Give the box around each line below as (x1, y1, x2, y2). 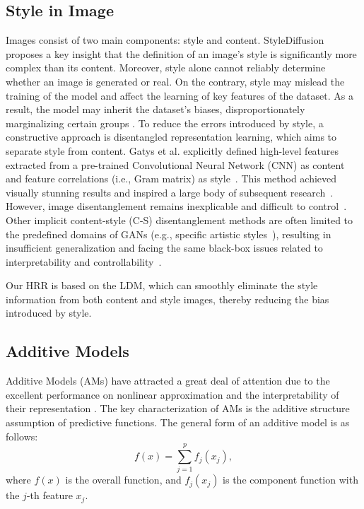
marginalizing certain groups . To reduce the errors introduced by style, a (6, 115, 324, 130)
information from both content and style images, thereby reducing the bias (6, 291, 329, 306)
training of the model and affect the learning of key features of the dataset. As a (6, 88, 353, 103)
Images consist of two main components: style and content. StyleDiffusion (6, 33, 324, 47)
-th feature (26, 488, 73, 503)
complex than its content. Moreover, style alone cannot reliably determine (6, 60, 326, 75)
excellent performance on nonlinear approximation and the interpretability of (6, 387, 339, 402)
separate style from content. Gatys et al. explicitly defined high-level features (6, 143, 339, 158)
